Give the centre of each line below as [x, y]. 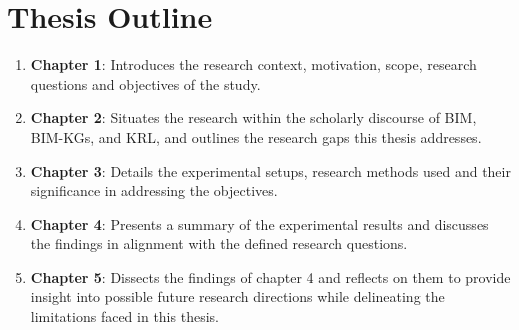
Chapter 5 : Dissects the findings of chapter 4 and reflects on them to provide [270, 276]
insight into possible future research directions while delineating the [237, 296]
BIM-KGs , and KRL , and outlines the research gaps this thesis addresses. [256, 136]
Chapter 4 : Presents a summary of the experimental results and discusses [259, 223]
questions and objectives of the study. [145, 83]
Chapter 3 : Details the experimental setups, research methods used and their [270, 170]
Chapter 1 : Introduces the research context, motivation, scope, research [253, 64]
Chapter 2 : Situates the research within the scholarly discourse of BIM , [253, 117]
